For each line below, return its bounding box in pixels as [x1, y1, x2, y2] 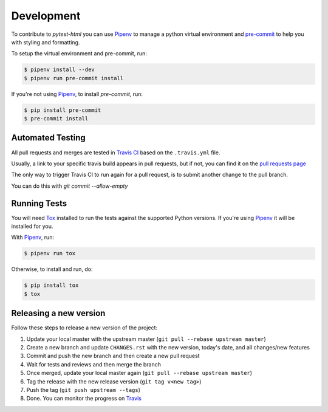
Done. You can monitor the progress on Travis [26, 395, 142, 402]
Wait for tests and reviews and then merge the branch [26, 360, 161, 368]
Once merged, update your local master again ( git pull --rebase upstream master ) [26, 369, 252, 377]
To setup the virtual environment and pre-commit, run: [11, 50, 147, 57]
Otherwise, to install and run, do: [11, 266, 93, 273]
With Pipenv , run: [11, 234, 55, 241]
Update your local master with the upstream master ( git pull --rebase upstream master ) [26, 335, 267, 343]
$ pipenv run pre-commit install [24, 75, 124, 81]
